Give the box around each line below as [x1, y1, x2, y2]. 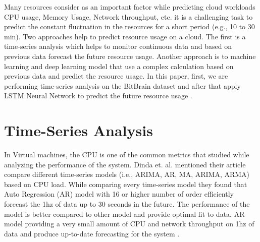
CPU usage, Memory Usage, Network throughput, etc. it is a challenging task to [4, 11, 253, 22]
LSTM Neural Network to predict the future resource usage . [4, 90, 192, 101]
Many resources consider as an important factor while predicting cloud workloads [4, 2, 255, 12]
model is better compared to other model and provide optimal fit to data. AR [4, 208, 245, 219]
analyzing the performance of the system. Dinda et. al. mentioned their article [4, 159, 246, 169]
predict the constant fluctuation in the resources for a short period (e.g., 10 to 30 [4, 21, 255, 32]
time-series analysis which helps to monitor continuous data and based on [4, 41, 232, 51]
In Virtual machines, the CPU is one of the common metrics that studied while [4, 149, 249, 160]
